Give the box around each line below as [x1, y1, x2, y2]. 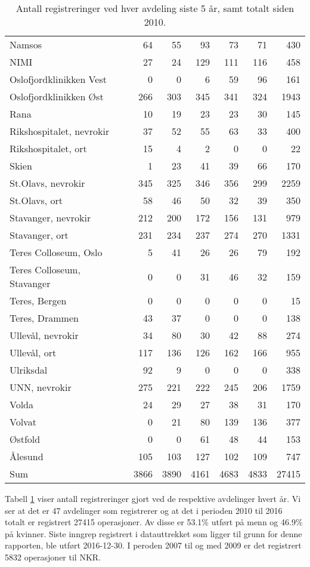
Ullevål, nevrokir [10, 328, 79, 342]
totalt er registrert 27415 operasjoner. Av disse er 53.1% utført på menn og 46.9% [5, 516, 303, 528]
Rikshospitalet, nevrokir [10, 124, 110, 138]
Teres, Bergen [10, 294, 67, 307]
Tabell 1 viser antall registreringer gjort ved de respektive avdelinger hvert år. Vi [5, 492, 301, 504]
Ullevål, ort [10, 346, 57, 359]
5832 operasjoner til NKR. [5, 550, 101, 563]
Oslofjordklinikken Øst [10, 90, 104, 103]
